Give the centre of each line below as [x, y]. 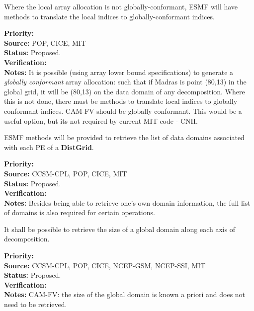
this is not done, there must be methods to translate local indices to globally [121, 101]
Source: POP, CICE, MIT [45, 42]
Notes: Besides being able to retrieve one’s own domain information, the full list [127, 202]
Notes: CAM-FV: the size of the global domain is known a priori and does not [125, 294]
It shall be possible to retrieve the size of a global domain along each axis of [120, 229]
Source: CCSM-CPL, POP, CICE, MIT [66, 173]
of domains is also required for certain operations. [80, 212]
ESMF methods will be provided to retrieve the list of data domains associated [124, 137]
